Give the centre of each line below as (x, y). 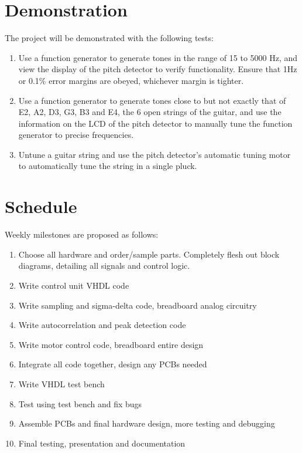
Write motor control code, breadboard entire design (111, 344)
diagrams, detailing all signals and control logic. (104, 266)
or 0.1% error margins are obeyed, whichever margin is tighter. (131, 80)
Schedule (41, 206)
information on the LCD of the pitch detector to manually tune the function (155, 123)
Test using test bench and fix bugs (80, 403)
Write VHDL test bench (61, 383)
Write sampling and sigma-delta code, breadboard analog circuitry (138, 305)
